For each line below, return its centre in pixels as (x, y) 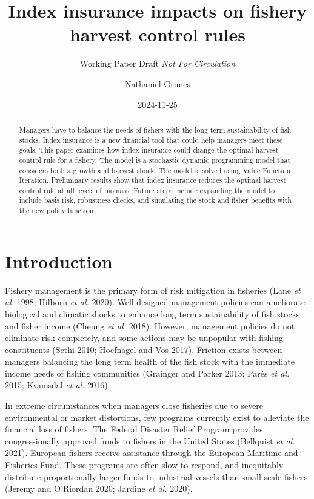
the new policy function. (57, 210)
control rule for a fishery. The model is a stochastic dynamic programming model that (155, 160)
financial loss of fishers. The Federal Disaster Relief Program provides (134, 429)
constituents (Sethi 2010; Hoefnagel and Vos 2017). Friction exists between (144, 349)
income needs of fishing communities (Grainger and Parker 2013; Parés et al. (147, 373)
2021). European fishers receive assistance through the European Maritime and (152, 453)
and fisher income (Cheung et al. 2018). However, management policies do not (150, 326)
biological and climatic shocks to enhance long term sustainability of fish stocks (152, 313)
